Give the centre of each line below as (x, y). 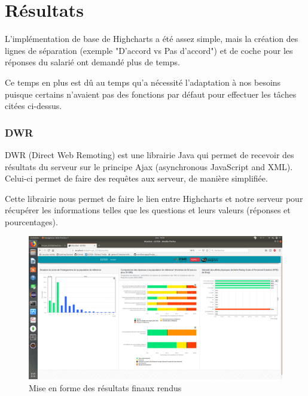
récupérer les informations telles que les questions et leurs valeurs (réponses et (148, 210)
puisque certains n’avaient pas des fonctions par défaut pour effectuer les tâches (151, 94)
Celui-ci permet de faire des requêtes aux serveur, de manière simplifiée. (136, 178)
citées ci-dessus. (33, 106)
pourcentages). (31, 221)
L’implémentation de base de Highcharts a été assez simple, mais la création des (152, 39)
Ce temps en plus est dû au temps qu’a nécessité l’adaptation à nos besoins (143, 82)
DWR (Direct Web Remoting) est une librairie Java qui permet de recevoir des (150, 154)
